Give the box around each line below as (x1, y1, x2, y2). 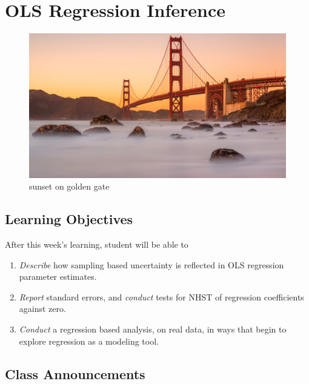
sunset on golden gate (29, 180, 110, 193)
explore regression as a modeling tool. (19, 334, 159, 347)
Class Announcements (5, 364, 145, 383)
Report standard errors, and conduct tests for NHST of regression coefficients (19, 290, 304, 303)
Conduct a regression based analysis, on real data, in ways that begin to (19, 322, 287, 335)
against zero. (19, 302, 66, 315)
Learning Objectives (5, 210, 133, 228)
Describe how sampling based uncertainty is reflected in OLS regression (19, 258, 284, 271)
